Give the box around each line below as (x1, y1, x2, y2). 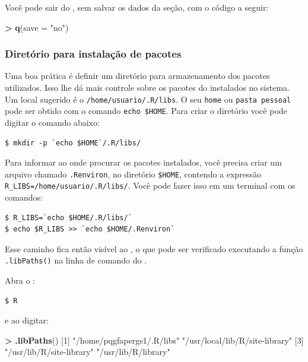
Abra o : (5, 274, 35, 287)
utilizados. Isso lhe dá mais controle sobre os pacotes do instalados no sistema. (5, 81, 290, 93)
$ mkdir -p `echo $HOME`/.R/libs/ (5, 138, 141, 147)
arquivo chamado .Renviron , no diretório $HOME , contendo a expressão (5, 167, 261, 180)
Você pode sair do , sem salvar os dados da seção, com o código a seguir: (5, 1, 269, 13)
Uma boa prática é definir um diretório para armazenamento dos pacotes (5, 69, 270, 82)
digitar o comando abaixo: (5, 116, 100, 128)
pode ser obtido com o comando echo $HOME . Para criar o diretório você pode (5, 104, 287, 117)
